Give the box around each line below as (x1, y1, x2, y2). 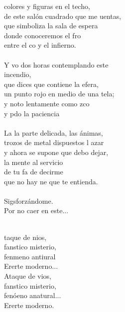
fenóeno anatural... (4, 290, 61, 301)
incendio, (4, 69, 31, 79)
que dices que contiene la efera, (4, 78, 99, 89)
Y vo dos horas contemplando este (4, 59, 109, 70)
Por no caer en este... (4, 205, 69, 216)
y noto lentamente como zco (4, 98, 90, 108)
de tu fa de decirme (4, 166, 63, 177)
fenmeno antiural (4, 251, 56, 261)
